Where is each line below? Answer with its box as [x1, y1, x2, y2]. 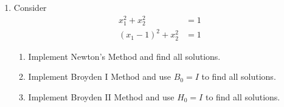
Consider [13, 1, 47, 13]
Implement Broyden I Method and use [28, 70, 171, 83]
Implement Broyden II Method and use [28, 90, 175, 103]
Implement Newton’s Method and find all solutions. [28, 50, 221, 62]
